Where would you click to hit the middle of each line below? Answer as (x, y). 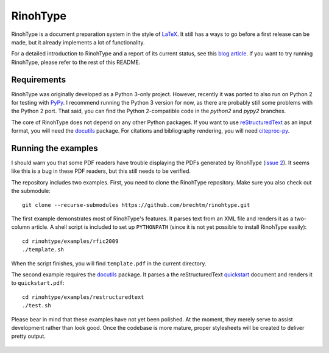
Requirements (39, 79)
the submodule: (31, 191)
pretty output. (28, 336)
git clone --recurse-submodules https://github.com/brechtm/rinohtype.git (136, 205)
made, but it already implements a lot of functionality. (78, 42)
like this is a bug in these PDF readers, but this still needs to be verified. (101, 171)
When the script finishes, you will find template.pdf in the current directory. (109, 263)
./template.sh (43, 250)
